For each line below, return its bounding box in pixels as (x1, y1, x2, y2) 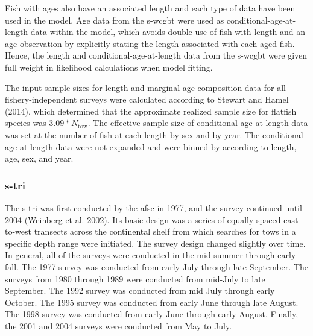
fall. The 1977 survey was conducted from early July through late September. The (5, 260, 308, 273)
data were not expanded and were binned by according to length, (55, 140, 297, 153)
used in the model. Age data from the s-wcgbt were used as (5, 13, 224, 26)
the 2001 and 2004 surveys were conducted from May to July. (5, 319, 232, 332)
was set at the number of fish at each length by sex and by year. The (5, 128, 260, 141)
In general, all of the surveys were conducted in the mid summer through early (5, 249, 296, 261)
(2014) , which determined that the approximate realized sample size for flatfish (5, 104, 297, 117)
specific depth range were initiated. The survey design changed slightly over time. (5, 236, 306, 249)
